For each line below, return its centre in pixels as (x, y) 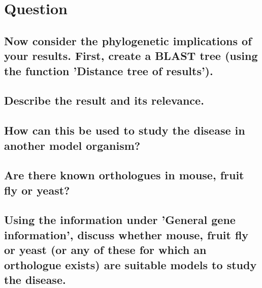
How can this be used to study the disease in (125, 130)
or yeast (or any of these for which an (105, 250)
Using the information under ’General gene (120, 220)
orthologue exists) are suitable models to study (130, 264)
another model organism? (72, 145)
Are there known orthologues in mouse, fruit (124, 175)
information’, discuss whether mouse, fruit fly (126, 234)
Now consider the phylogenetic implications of (128, 40)
